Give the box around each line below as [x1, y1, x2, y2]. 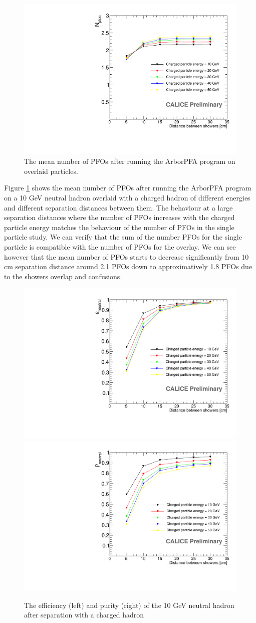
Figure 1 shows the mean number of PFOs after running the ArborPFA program [4, 182, 251, 193]
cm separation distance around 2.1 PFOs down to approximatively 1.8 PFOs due [4, 261, 252, 272]
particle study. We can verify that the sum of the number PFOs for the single [4, 232, 242, 242]
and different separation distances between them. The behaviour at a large [4, 202, 233, 213]
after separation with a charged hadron [24, 609, 144, 620]
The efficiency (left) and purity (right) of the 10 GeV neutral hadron [24, 599, 234, 610]
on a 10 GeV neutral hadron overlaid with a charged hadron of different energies [4, 192, 250, 203]
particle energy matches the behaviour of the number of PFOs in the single [4, 222, 234, 232]
